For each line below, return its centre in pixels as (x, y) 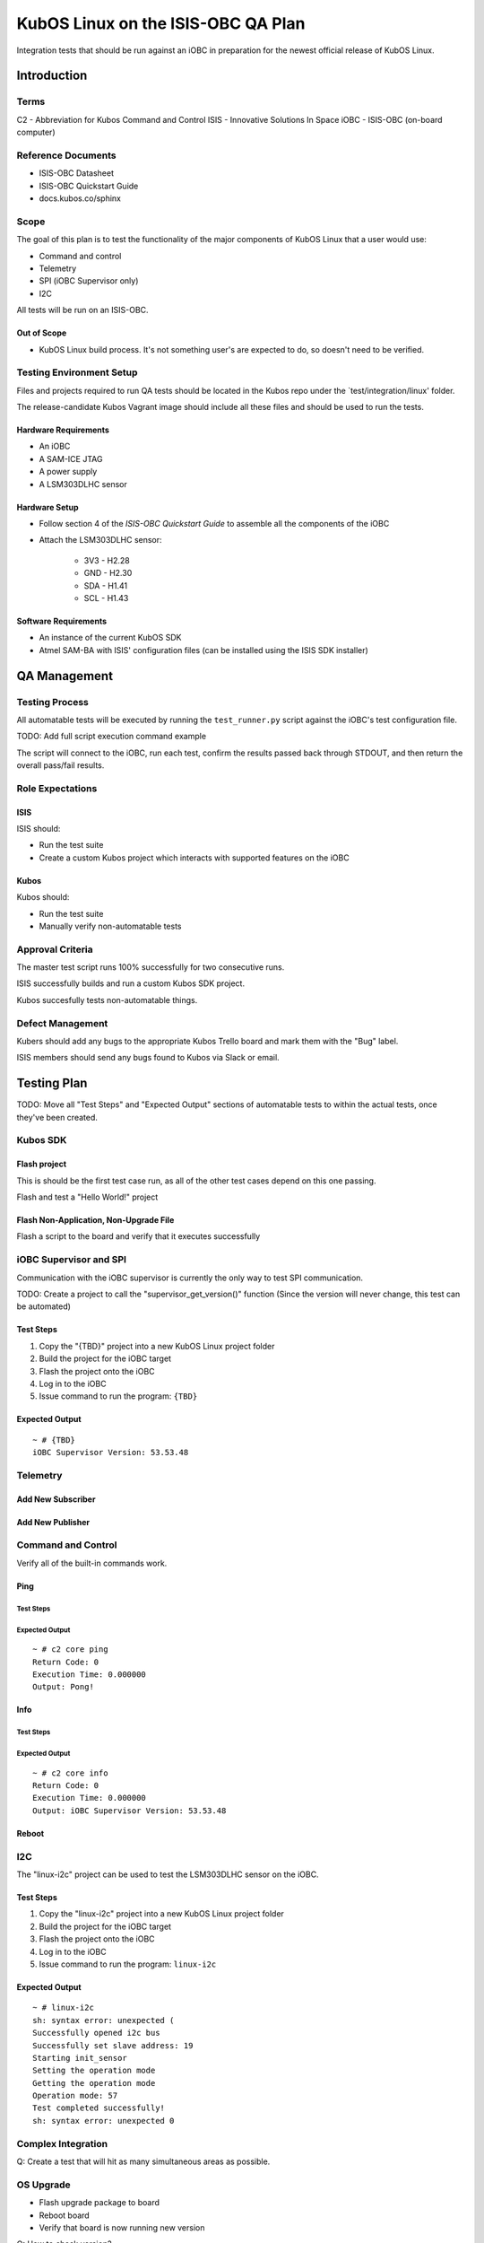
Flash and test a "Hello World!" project (87, 1197)
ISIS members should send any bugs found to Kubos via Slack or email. (148, 1058)
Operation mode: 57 (75, 2096)
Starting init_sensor (80, 2058)
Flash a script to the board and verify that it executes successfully (138, 1236)
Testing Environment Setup (77, 372)
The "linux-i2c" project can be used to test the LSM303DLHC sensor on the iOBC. (168, 1874)
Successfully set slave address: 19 (113, 2045)
